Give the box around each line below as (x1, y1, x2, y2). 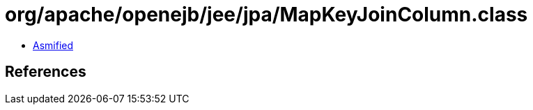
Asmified (33, 39, 74, 51)
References (5, 63, 86, 81)
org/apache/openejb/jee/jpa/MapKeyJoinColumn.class (5, 3, 528, 26)
